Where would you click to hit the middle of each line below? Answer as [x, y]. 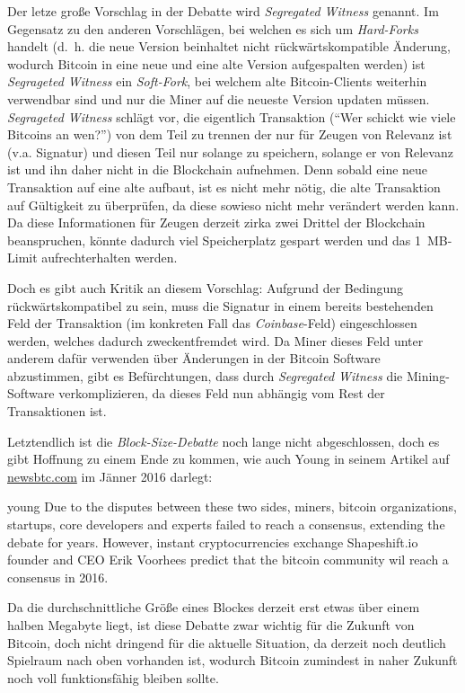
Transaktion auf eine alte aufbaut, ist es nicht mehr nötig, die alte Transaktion [224, 187]
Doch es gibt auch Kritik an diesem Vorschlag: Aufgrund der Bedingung [206, 287]
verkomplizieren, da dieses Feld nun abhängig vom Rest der [222, 393]
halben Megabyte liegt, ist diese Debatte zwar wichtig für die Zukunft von [211, 625]
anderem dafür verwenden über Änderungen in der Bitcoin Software [194, 358]
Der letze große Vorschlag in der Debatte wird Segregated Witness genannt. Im [223, 11]
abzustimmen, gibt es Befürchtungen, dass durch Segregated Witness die [205, 375]
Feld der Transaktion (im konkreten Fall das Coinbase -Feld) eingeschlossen [212, 323]
